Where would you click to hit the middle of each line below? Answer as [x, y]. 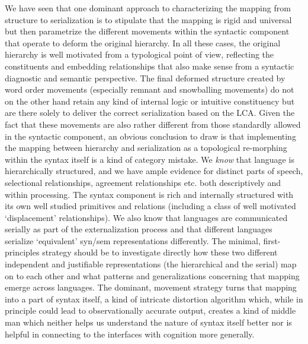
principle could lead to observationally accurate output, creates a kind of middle [150, 310]
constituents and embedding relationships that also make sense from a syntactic [150, 66]
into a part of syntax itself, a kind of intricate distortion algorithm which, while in [154, 299]
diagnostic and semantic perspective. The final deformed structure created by [145, 78]
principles [22, 252]
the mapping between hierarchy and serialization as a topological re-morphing [146, 148]
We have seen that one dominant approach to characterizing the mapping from [148, 8]
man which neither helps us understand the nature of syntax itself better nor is [148, 322]
